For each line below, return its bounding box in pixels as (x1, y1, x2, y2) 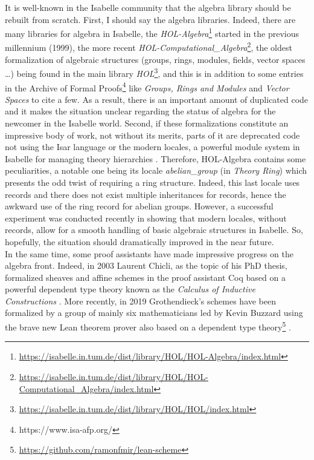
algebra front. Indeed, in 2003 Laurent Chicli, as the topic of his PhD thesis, (5, 259, 287, 272)
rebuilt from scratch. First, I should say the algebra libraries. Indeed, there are (5, 13, 296, 25)
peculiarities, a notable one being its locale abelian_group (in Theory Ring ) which (5, 164, 307, 177)
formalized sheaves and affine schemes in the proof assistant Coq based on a (5, 271, 286, 283)
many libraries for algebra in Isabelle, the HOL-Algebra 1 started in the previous (5, 25, 300, 39)
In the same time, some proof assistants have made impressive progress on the (5, 247, 294, 260)
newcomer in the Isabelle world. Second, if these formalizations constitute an (5, 116, 289, 129)
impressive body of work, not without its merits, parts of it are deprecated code (5, 128, 300, 141)
